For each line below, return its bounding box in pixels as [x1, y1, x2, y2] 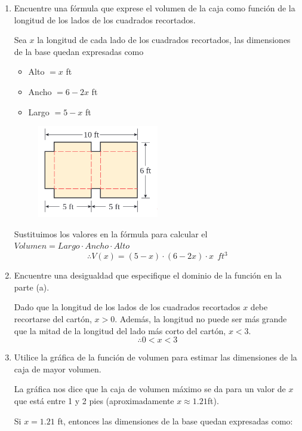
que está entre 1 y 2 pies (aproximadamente [14, 395, 174, 406]
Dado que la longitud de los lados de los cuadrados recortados [14, 301, 241, 313]
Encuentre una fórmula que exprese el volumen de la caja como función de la [14, 2, 295, 14]
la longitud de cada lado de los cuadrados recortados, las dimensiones [37, 33, 291, 46]
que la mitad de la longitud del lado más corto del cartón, [14, 324, 226, 337]
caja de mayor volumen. [14, 362, 101, 375]
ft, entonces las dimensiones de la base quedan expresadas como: [57, 414, 293, 427]
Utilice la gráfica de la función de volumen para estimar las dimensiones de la [14, 351, 297, 363]
